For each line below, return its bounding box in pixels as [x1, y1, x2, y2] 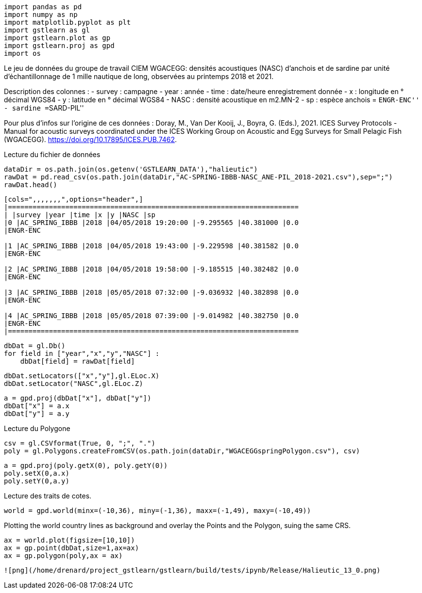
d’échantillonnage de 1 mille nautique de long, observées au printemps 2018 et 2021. [4, 72, 274, 80]
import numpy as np [4, 11, 78, 18]
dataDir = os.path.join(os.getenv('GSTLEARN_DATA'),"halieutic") [4, 165, 258, 173]
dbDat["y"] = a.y [4, 410, 69, 417]
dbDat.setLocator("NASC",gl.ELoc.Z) [4, 380, 143, 387]
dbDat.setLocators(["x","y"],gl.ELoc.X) [4, 372, 160, 380]
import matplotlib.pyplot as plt [4, 18, 131, 26]
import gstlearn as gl [4, 26, 90, 34]
